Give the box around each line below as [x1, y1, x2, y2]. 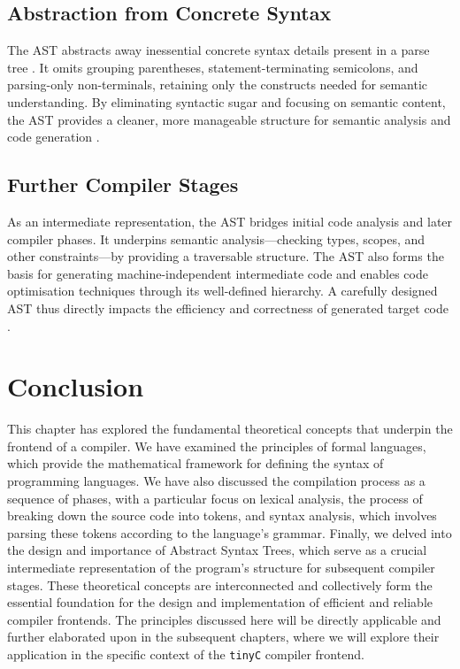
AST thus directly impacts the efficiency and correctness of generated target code [7, 298, 448, 317]
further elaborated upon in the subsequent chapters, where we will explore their [7, 627, 440, 646]
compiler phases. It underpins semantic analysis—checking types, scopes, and [7, 229, 425, 248]
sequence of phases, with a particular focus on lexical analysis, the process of [7, 488, 423, 507]
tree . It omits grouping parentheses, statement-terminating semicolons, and [7, 58, 418, 76]
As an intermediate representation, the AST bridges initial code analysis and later [7, 211, 453, 230]
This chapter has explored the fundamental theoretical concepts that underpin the [7, 419, 453, 438]
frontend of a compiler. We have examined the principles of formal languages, [7, 436, 426, 455]
